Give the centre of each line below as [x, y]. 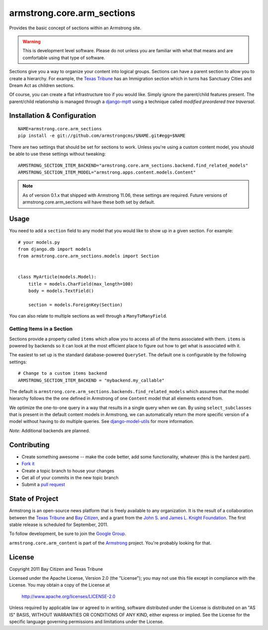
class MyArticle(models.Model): [57, 277]
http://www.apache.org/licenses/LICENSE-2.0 [68, 596]
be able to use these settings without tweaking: [58, 154]
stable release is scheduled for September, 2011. [59, 525]
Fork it [28, 464]
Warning [32, 41]
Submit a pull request [43, 485]
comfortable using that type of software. [64, 58]
